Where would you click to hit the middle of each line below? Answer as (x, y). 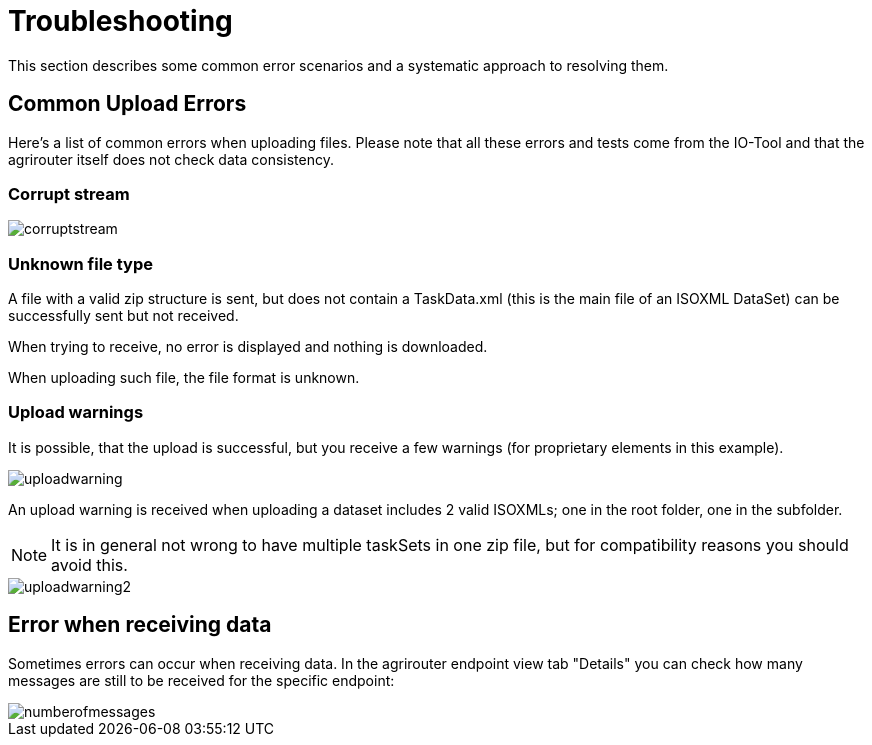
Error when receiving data (140, 625)
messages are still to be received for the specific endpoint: (201, 680)
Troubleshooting (120, 21)
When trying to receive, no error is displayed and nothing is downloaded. (248, 347)
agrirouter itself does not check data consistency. (171, 159)
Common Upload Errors (127, 104)
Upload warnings (76, 412)
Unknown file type (80, 263)
